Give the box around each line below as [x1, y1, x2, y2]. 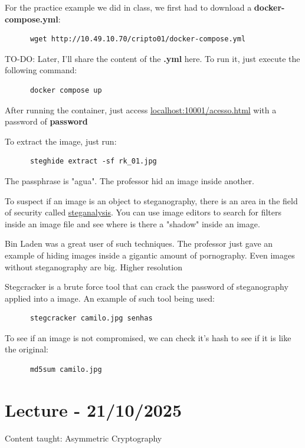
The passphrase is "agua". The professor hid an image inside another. [5, 174, 254, 187]
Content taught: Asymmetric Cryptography [5, 431, 162, 444]
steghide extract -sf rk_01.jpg [29, 157, 157, 166]
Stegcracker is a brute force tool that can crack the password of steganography [5, 280, 288, 293]
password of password [5, 115, 88, 127]
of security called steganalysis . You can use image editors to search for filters [5, 206, 281, 218]
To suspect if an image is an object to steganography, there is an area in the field [5, 194, 298, 207]
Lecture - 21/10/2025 [5, 397, 182, 421]
